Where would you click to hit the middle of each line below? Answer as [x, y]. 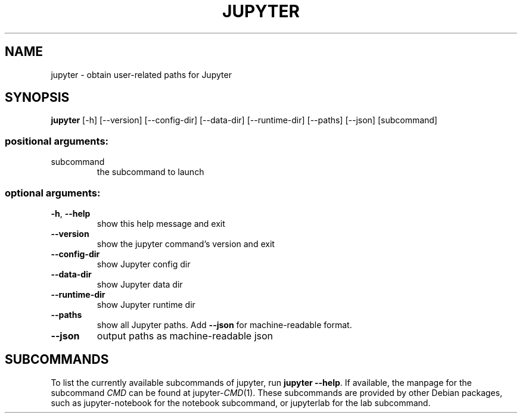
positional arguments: [57, 141]
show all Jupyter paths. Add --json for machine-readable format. [224, 325]
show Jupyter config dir [144, 264]
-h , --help [71, 213]
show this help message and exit [161, 223]
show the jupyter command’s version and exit [186, 244]
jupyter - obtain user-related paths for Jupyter [141, 74]
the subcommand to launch [150, 172]
